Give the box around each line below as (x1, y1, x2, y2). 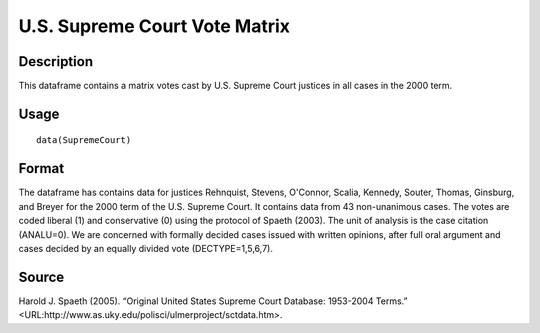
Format (18, 160, 65, 177)
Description (18, 53, 94, 70)
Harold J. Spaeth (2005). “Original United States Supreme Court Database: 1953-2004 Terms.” (18, 295, 409, 307)
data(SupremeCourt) (36, 135, 132, 146)
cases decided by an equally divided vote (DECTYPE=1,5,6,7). (18, 242, 274, 254)
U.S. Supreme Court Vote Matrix (18, 15, 290, 37)
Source (18, 268, 65, 285)
